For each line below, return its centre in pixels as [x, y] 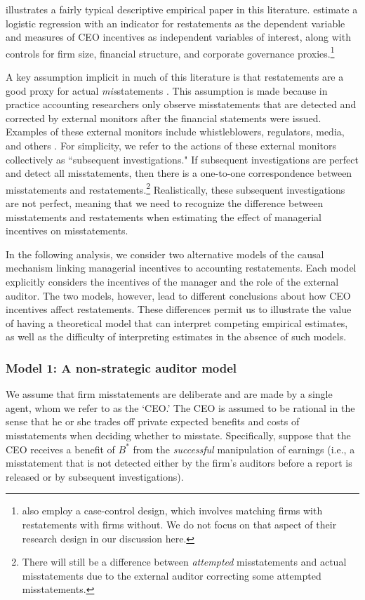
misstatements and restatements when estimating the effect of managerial [164, 216]
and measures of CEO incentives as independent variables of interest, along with [178, 37]
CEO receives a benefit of [60, 449]
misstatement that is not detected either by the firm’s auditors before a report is [179, 463]
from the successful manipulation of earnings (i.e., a [244, 449]
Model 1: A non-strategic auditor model [121, 367]
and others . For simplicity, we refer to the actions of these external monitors [171, 145]
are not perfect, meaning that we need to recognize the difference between [165, 203]
